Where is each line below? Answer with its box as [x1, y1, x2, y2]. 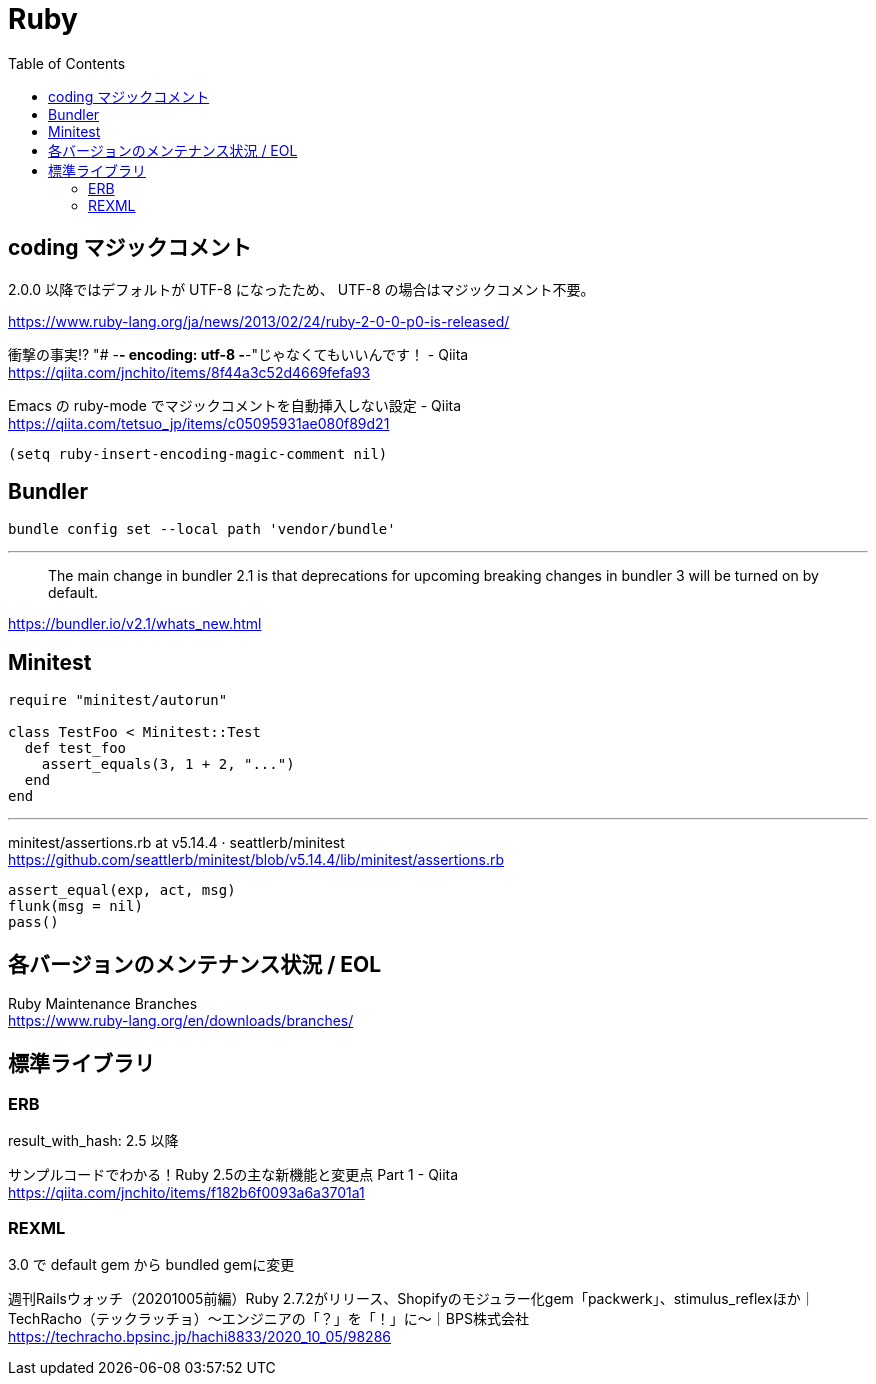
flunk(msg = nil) [8, 898, 143, 915]
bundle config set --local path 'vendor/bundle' [8, 521, 396, 538]
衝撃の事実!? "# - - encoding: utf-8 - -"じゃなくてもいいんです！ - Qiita [8, 345, 469, 363]
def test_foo [24, 740, 127, 757]
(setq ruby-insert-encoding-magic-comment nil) [8, 445, 388, 462]
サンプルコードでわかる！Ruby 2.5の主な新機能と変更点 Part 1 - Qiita [8, 1166, 459, 1184]
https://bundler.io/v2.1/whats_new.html [8, 615, 262, 633]
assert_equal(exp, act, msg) [8, 882, 236, 899]
